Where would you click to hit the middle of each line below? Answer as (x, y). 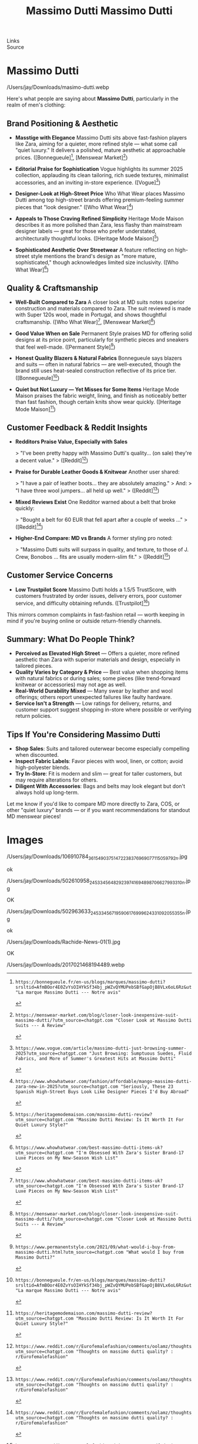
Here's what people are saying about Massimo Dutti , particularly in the (93, 99)
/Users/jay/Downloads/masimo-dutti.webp (58, 87)
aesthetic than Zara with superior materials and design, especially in (98, 660)
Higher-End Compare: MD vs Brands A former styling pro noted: (94, 538)
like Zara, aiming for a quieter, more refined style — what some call (96, 144)
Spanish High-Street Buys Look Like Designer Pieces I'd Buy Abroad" (102, 1092)
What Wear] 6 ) (32, 269)
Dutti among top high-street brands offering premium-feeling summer (100, 200)
